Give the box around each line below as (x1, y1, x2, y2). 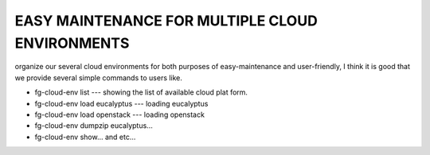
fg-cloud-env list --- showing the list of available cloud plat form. (34, 87, 248, 97)
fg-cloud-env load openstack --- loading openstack (34, 110, 205, 119)
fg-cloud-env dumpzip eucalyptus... (34, 121, 153, 130)
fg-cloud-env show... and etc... (34, 132, 136, 141)
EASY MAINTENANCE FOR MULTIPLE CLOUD (14, 12, 318, 29)
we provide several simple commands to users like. (14, 72, 183, 83)
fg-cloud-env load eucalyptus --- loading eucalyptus (34, 99, 209, 108)
